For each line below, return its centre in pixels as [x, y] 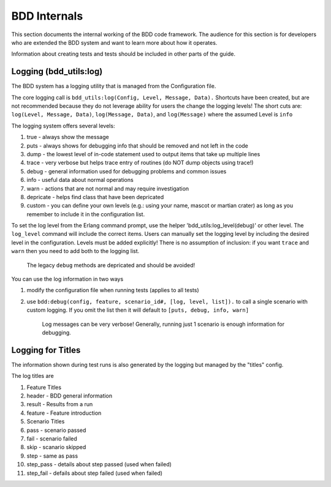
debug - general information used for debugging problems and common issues [127, 171]
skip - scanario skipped [56, 447]
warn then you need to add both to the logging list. [75, 251]
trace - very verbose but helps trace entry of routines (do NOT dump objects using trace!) [140, 163]
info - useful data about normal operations [80, 180]
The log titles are [33, 376]
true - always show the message [68, 137]
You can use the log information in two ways [67, 279]
